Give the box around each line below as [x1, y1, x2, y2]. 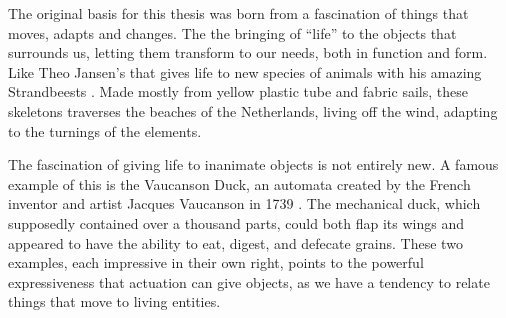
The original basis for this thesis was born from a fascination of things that [8, 3, 469, 23]
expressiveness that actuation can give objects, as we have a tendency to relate [8, 271, 490, 292]
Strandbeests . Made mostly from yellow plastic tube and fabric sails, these [8, 81, 468, 102]
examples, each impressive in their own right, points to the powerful [8, 252, 424, 273]
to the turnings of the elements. [8, 120, 202, 141]
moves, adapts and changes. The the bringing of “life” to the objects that [8, 22, 457, 43]
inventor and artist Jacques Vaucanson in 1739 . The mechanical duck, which [8, 193, 481, 214]
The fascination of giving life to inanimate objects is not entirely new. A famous [8, 154, 499, 175]
